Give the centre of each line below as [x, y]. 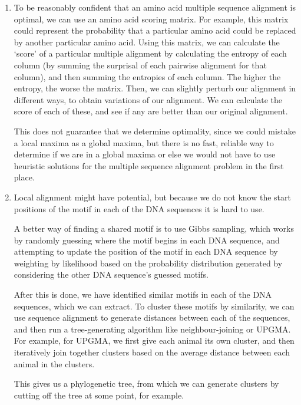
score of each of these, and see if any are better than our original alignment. [151, 111]
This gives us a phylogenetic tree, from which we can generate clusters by [146, 383]
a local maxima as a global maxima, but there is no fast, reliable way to [144, 142]
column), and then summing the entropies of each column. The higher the [147, 76]
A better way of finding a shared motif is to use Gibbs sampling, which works [154, 228]
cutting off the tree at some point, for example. [99, 395]
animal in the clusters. [54, 363]
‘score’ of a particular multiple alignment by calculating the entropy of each [150, 53]
